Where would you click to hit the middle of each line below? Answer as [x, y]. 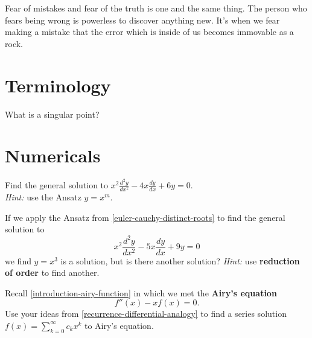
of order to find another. [52, 273]
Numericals [53, 155]
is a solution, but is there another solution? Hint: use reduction [180, 260]
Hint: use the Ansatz [43, 197]
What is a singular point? [52, 114]
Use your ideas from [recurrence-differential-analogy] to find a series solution [146, 314]
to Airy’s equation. [119, 325]
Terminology [58, 85]
